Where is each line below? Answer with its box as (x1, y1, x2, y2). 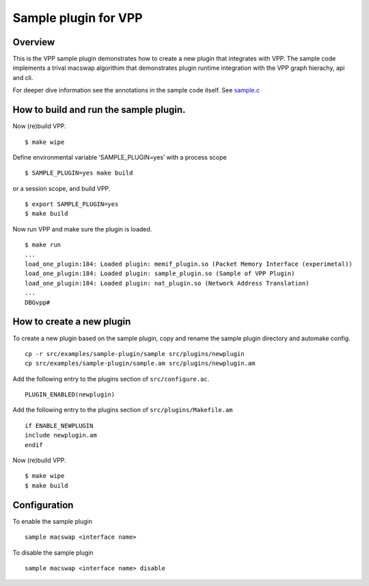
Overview (12, 36, 55, 48)
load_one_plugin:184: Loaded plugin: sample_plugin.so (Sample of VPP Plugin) (25, 270, 295, 277)
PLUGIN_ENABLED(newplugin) (25, 391, 115, 398)
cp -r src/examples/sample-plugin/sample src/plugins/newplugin (25, 350, 245, 357)
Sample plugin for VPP (12, 10, 143, 25)
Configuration (12, 499, 74, 511)
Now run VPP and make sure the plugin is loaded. (12, 225, 152, 233)
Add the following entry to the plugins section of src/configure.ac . (12, 374, 210, 383)
